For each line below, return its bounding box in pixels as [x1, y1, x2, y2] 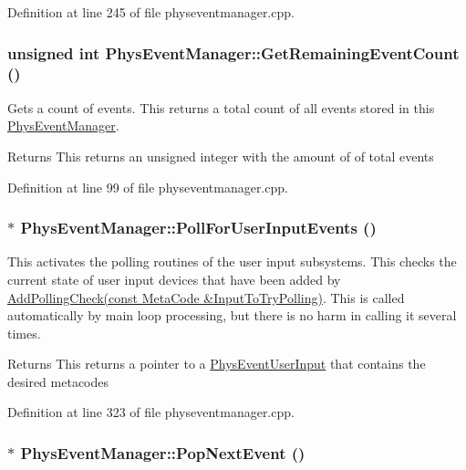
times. [7, 323, 41, 342]
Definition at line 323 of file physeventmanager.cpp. [7, 402, 295, 422]
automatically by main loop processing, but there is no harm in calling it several [7, 306, 457, 325]
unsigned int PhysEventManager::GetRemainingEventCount [7, 41, 460, 64]
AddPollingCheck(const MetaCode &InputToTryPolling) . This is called [7, 287, 405, 307]
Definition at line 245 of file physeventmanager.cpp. [7, 3, 295, 21]
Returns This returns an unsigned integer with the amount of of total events [7, 146, 434, 165]
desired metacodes [7, 371, 109, 391]
